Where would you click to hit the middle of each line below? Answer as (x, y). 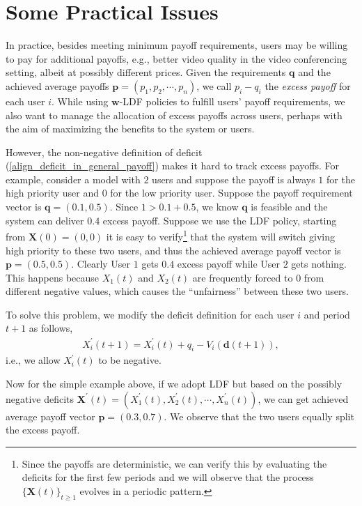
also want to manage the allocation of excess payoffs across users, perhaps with (174, 115)
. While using (80, 101)
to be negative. (130, 360)
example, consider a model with (73, 179)
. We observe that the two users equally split (259, 416)
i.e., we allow (33, 360)
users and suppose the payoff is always (234, 179)
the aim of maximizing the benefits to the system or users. (130, 129)
